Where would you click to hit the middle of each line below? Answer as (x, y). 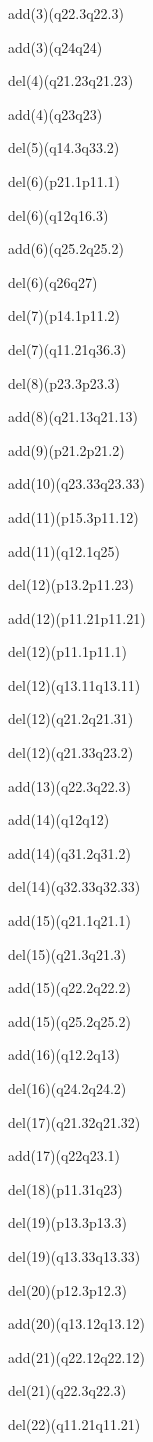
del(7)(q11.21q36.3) (67, 348)
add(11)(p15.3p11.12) (73, 516)
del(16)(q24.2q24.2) (67, 1088)
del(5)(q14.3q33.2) (64, 147)
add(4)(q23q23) (55, 113)
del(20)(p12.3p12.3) (68, 1289)
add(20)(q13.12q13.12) (76, 1323)
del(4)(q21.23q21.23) (71, 80)
